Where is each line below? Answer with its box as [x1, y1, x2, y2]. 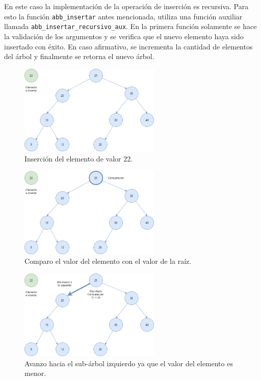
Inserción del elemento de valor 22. [24, 153, 133, 164]
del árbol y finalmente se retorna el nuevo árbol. [4, 51, 154, 62]
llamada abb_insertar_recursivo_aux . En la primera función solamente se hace [4, 21, 257, 32]
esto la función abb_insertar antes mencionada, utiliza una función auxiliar [4, 11, 243, 21]
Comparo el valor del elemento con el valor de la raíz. [24, 256, 192, 266]
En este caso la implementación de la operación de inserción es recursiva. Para [4, 1, 249, 11]
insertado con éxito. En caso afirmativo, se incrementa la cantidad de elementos [4, 41, 253, 51]
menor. [24, 368, 46, 378]
